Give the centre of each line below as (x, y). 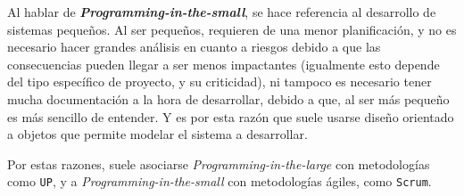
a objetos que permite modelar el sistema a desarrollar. (157, 134)
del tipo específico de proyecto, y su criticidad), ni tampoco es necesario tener (220, 82)
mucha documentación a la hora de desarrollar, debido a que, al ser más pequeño (228, 98)
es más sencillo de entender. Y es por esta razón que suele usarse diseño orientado (231, 116)
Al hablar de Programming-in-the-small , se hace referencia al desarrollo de (222, 12)
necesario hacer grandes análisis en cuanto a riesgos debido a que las (194, 47)
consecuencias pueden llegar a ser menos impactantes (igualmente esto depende (224, 64)
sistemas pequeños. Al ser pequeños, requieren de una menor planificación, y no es (232, 29)
